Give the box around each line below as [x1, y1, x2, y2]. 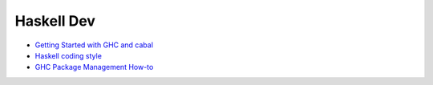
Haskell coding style [34, 51, 102, 60]
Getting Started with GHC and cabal [34, 40, 154, 50]
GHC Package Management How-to [34, 63, 154, 72]
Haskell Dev [14, 12, 96, 30]
